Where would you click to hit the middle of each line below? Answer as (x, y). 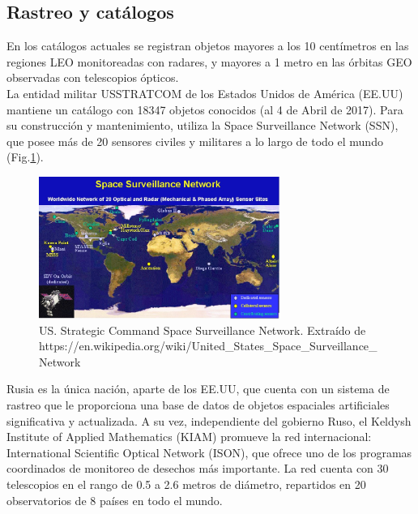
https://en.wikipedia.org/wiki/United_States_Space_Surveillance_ (208, 346)
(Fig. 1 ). (25, 157)
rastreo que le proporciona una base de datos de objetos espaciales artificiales (198, 405)
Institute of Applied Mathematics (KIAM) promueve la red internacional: (189, 437)
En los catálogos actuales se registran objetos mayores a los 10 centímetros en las (208, 46)
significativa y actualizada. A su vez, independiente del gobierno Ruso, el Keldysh (209, 420)
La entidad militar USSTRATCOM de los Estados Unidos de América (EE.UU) (205, 93)
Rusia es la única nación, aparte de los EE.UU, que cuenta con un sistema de (198, 389)
